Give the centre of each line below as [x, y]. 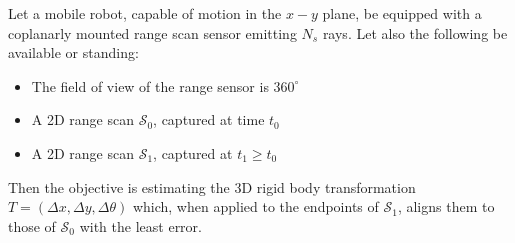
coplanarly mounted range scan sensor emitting [152, 32]
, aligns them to [446, 206]
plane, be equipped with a [402, 13]
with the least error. [140, 225]
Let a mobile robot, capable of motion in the [145, 13]
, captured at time [209, 119]
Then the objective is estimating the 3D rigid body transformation [212, 186]
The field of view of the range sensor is [150, 85]
